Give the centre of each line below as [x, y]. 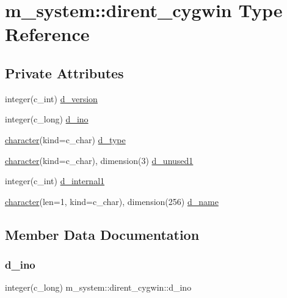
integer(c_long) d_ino [47, 119]
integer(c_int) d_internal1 [55, 181]
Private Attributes [64, 73]
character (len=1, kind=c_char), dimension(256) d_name [112, 201]
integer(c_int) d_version [51, 98]
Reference [47, 34]
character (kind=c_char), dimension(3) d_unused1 [99, 160]
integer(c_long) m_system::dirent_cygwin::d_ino [98, 287]
